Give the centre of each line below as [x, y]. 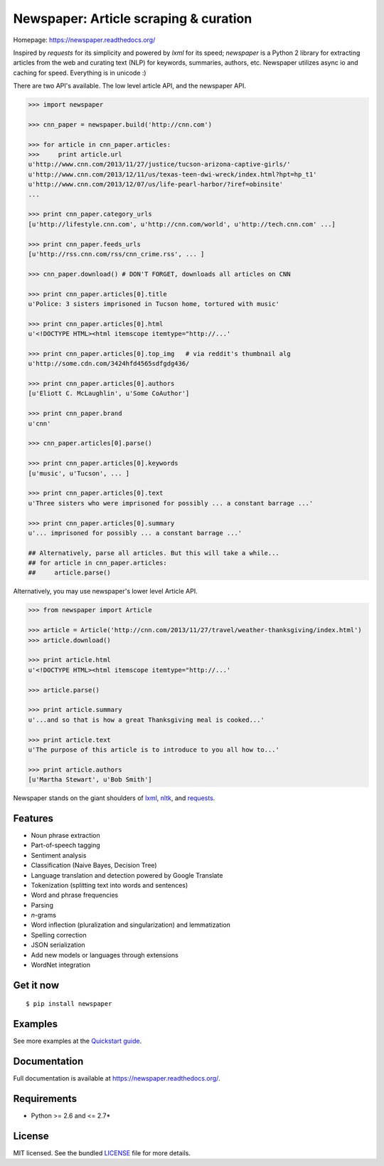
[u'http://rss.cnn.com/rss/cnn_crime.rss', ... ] [116, 254]
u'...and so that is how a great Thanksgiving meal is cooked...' [146, 720]
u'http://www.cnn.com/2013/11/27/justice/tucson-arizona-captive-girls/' [159, 164]
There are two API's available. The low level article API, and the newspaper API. [130, 86]
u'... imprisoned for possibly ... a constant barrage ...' [135, 533]
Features [33, 818]
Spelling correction [59, 935]
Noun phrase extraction [66, 835]
